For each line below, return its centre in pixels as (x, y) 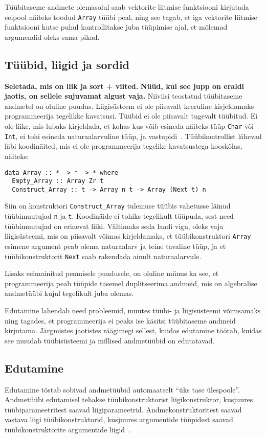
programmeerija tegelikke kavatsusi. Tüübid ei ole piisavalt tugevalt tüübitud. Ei (131, 116)
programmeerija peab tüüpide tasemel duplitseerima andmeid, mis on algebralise (131, 283)
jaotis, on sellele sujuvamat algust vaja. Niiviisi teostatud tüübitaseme (124, 96)
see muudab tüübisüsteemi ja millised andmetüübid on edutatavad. (110, 340)
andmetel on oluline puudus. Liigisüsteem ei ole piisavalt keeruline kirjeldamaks (129, 106)
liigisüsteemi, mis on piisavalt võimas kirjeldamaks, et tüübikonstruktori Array (128, 236)
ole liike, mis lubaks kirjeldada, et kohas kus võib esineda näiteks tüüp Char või (129, 126)
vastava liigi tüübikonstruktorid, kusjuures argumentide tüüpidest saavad (119, 419)
